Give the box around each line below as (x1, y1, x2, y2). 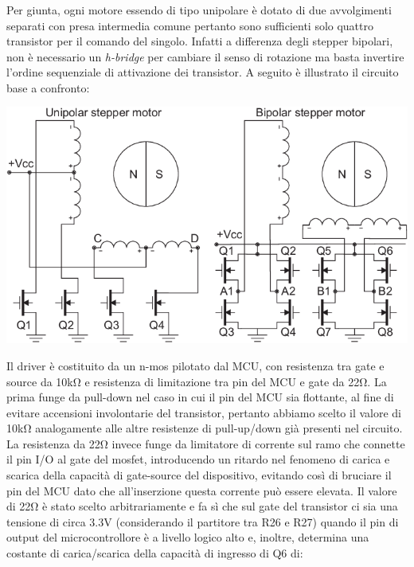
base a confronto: (6, 79, 90, 96)
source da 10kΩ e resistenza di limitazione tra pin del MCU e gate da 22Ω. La (6, 373, 387, 389)
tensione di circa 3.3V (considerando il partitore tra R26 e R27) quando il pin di (6, 513, 399, 530)
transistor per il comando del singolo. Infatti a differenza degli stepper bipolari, (6, 33, 393, 49)
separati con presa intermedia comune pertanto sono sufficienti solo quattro (6, 17, 374, 33)
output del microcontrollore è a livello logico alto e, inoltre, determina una (6, 529, 369, 545)
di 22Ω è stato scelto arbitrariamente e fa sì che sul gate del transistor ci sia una (6, 498, 398, 514)
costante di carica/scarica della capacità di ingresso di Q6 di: (6, 545, 303, 561)
